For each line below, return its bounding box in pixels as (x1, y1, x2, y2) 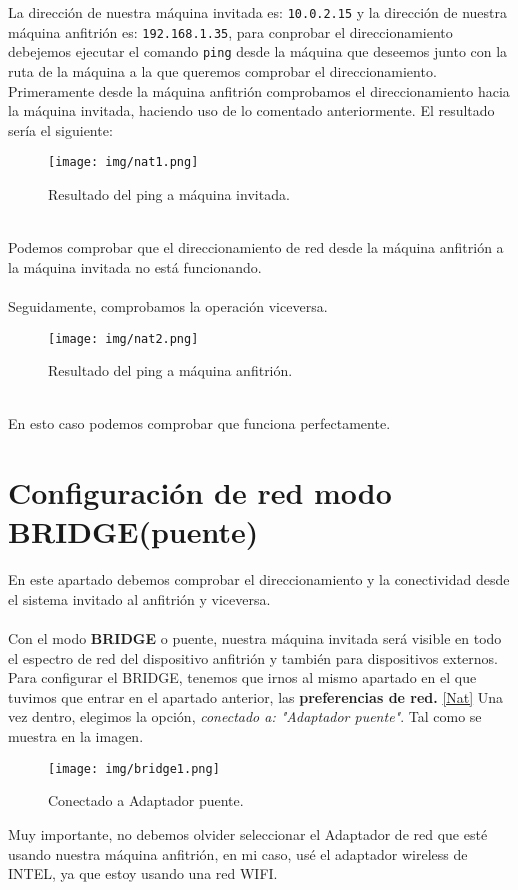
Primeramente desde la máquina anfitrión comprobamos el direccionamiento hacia (8, 80, 510, 101)
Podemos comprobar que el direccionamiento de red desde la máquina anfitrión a (8, 237, 504, 258)
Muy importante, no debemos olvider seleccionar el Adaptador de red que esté (8, 823, 488, 844)
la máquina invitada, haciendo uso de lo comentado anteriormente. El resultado (8, 100, 495, 121)
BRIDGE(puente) (8, 511, 259, 552)
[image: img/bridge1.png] (48, 761, 220, 776)
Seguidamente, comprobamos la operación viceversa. (8, 295, 328, 316)
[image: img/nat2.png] (48, 331, 199, 346)
